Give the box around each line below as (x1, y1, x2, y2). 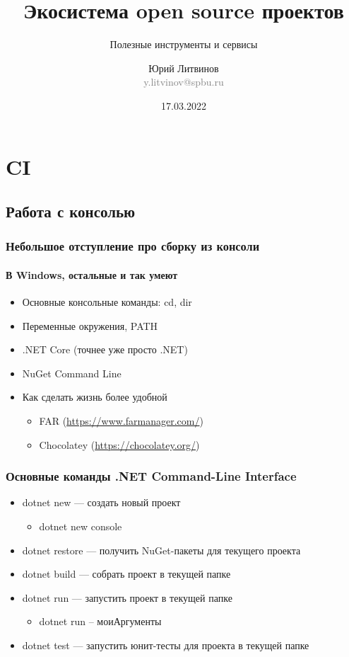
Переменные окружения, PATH (22, 318, 158, 333)
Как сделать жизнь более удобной (22, 389, 167, 404)
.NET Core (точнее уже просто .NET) (22, 342, 188, 357)
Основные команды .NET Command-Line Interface (6, 467, 297, 485)
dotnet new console (39, 519, 122, 534)
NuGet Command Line (22, 365, 122, 380)
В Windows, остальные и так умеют (6, 267, 178, 282)
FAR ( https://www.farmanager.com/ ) (39, 413, 203, 428)
